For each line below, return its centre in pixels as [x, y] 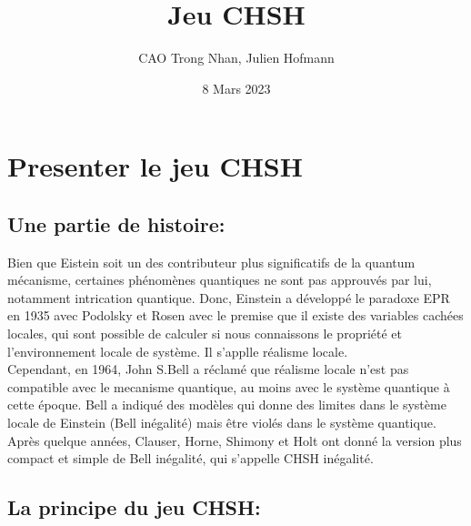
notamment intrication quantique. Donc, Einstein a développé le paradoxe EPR [229, 297]
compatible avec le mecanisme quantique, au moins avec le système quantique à [229, 386]
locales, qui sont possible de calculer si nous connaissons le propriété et [205, 334]
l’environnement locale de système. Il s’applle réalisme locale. [178, 351]
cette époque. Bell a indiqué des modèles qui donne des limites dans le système [227, 405]
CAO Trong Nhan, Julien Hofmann [236, 58]
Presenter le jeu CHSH [155, 166]
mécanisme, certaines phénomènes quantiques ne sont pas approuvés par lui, [220, 280]
